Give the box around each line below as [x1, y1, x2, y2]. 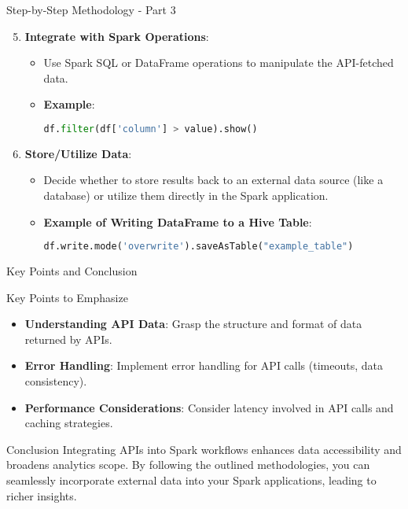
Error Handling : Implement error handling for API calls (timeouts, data [24, 357, 383, 374]
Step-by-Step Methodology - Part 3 [6, 2, 176, 17]
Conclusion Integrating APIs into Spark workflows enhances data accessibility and [6, 441, 402, 457]
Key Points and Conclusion [6, 263, 138, 279]
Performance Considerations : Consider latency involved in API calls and [24, 399, 394, 415]
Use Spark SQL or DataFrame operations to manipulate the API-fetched [43, 54, 394, 71]
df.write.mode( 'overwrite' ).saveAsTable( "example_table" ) [43, 241, 354, 253]
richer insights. [6, 487, 77, 503]
